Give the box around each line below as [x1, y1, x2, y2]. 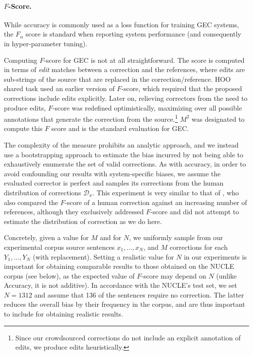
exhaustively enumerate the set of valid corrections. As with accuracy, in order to [4, 159, 246, 169]
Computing [4, 55, 37, 65]
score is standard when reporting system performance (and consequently [25, 29, 241, 39]
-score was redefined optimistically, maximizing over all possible [52, 102, 242, 112]
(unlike [216, 270, 237, 280]
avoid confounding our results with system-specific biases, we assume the [4, 168, 221, 178]
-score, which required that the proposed [121, 83, 242, 93]
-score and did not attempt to [150, 206, 239, 217]
